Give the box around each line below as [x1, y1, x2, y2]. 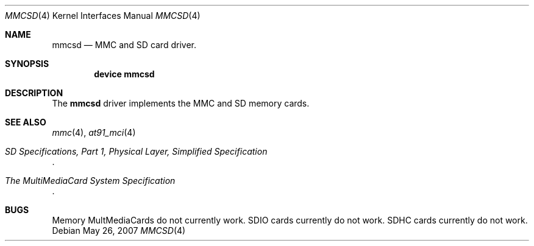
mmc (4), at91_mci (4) [52, 127, 136, 138]
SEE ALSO [5, 117, 46, 127]
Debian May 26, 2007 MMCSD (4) [52, 225, 186, 236]
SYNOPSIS [5, 58, 49, 69]
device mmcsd [94, 69, 155, 79]
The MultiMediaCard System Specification [5, 175, 176, 186]
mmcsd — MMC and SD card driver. [52, 40, 196, 50]
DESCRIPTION [5, 88, 63, 98]
